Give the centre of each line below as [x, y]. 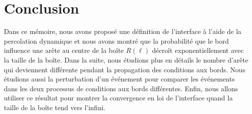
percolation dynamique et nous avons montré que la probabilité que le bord [116, 41]
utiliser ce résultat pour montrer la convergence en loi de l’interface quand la [118, 98]
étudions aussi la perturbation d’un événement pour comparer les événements [119, 79]
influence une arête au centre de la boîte [64, 50]
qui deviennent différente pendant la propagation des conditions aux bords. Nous [125, 69]
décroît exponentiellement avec [198, 50]
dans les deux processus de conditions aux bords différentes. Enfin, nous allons [121, 88]
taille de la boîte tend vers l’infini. [55, 107]
